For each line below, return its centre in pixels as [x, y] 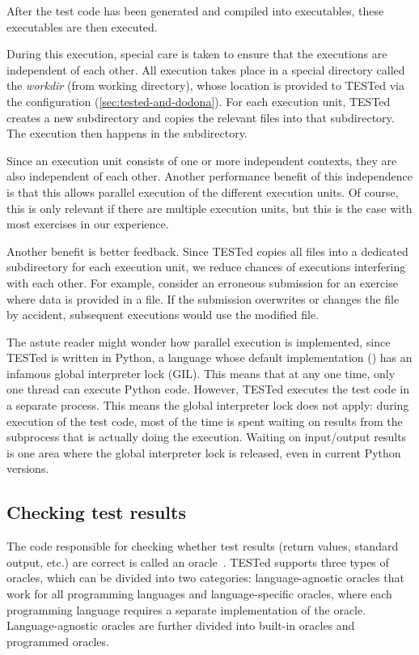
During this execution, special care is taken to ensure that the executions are [197, 54]
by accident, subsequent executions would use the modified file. [163, 315]
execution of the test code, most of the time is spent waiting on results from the [205, 421]
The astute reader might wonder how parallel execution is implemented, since [199, 341]
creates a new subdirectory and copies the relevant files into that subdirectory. [201, 117]
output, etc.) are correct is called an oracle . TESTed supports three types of [198, 561]
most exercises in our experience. [88, 224]
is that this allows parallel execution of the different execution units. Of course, [203, 191]
